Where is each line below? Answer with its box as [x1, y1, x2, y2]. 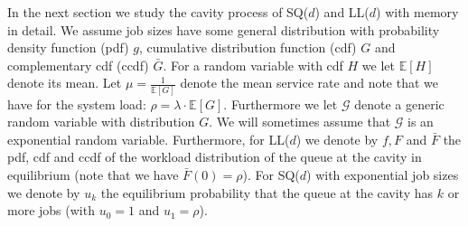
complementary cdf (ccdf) [7, 55, 149, 74]
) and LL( [314, 3, 370, 21]
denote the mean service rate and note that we [180, 73, 439, 92]
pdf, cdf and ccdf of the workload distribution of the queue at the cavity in [7, 147, 422, 166]
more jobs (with [7, 201, 95, 220]
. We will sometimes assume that [209, 112, 391, 131]
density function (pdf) [7, 38, 129, 57]
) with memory [376, 3, 459, 21]
